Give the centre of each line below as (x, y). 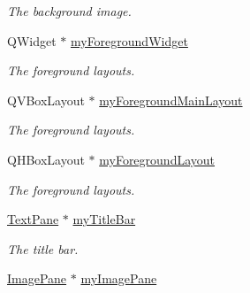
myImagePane (119, 278)
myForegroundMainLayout (171, 100)
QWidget (32, 40)
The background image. (69, 11)
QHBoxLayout (46, 159)
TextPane (33, 219)
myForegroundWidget (129, 40)
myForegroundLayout (157, 159)
